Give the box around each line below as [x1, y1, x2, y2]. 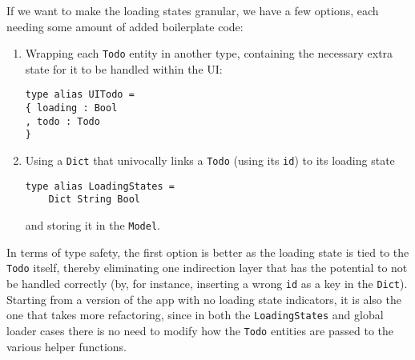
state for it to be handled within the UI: [25, 60, 223, 77]
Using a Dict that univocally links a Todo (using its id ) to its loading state [25, 152, 395, 169]
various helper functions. [6, 338, 127, 354]
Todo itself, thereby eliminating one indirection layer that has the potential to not [6, 259, 408, 276]
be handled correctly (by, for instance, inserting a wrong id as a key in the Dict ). [6, 274, 408, 291]
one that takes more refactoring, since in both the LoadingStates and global [6, 306, 384, 323]
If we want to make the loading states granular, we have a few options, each [6, 2, 379, 18]
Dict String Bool [48, 194, 140, 206]
